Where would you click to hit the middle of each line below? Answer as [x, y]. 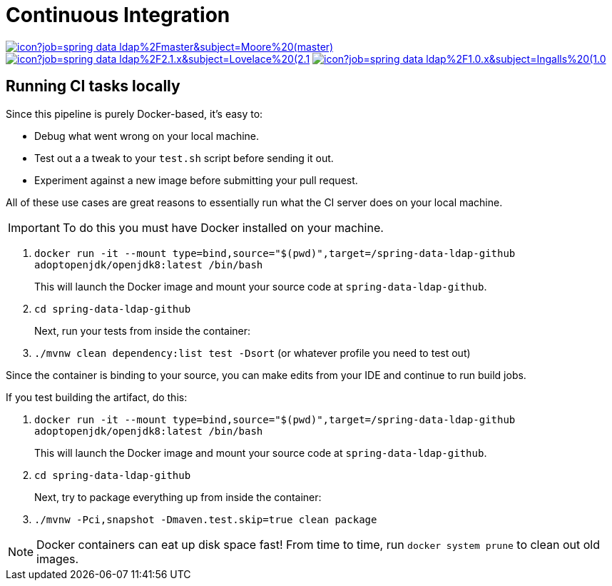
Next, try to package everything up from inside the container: [178, 497]
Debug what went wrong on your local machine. [147, 136]
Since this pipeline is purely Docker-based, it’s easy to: [134, 113]
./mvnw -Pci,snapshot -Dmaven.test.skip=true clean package [206, 519]
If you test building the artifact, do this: [97, 397]
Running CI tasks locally [93, 86]
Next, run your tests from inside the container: [143, 330]
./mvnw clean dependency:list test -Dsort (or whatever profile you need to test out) [253, 353]
